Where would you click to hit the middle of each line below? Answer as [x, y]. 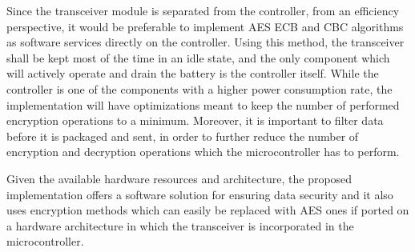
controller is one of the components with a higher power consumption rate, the [199, 88]
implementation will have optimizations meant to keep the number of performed [203, 104]
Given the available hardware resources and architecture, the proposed [179, 178]
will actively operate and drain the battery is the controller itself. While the [193, 73]
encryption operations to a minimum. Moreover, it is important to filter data [195, 120]
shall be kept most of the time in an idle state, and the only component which [198, 57]
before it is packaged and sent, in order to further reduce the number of [183, 136]
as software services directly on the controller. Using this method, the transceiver [205, 42]
